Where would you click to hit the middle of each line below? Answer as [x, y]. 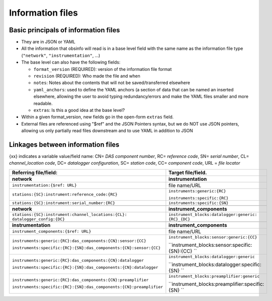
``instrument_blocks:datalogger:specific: [215, 264]
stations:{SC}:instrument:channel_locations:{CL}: [69, 214]
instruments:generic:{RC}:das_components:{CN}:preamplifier [80, 280]
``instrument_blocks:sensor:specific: [210, 245]
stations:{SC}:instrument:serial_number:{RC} [64, 203]
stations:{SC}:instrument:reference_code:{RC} [65, 195]
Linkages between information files [64, 144]
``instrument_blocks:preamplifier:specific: [216, 284]
